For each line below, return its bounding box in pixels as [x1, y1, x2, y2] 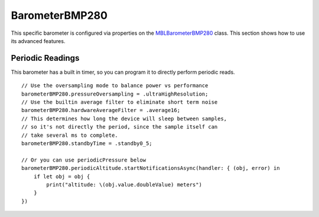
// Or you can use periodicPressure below [21, 156, 147, 163]
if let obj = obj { [33, 173, 90, 180]
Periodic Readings [11, 53, 80, 63]
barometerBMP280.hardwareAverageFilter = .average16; [21, 107, 180, 114]
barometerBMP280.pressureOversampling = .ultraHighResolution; [21, 90, 209, 97]
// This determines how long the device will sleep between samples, [21, 115, 227, 122]
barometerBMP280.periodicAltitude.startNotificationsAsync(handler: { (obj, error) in [21, 165, 280, 172]
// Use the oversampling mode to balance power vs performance [21, 83, 209, 89]
